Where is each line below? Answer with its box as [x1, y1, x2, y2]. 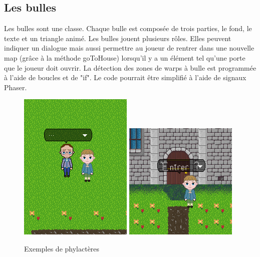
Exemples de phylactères [24, 243, 100, 253]
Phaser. [4, 82, 27, 92]
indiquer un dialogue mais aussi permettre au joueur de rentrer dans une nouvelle [4, 43, 254, 53]
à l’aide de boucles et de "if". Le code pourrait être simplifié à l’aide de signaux [4, 72, 246, 83]
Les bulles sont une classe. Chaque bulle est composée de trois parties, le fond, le [4, 23, 252, 34]
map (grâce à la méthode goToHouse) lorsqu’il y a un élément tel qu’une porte [4, 52, 245, 63]
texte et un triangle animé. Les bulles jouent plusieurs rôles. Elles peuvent [4, 33, 231, 43]
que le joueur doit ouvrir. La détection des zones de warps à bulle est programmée [4, 62, 256, 73]
